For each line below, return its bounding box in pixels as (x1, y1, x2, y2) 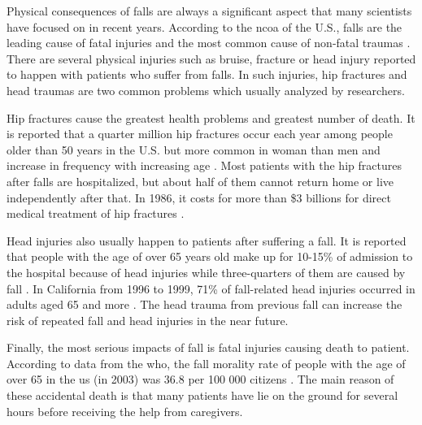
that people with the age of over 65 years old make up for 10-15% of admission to (7, 248, 413, 265)
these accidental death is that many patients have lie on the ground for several (7, 387, 398, 404)
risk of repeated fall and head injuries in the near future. (7, 311, 289, 328)
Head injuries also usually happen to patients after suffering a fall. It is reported (7, 232, 407, 249)
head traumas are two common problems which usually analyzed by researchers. (7, 81, 405, 98)
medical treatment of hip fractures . (7, 205, 185, 222)
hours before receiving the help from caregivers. (7, 402, 243, 419)
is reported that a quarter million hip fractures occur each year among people (7, 125, 393, 142)
